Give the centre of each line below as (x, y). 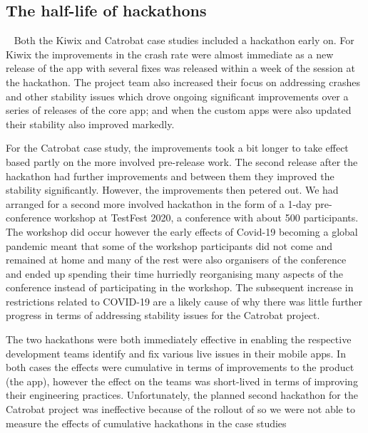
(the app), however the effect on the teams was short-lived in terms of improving (182, 381)
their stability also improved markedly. (90, 124)
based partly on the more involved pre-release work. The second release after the (182, 161)
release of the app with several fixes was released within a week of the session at (180, 68)
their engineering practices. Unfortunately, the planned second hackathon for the (182, 395)
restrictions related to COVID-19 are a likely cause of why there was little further (184, 301)
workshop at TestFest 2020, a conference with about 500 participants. (206, 218)
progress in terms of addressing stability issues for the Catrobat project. (163, 315)
